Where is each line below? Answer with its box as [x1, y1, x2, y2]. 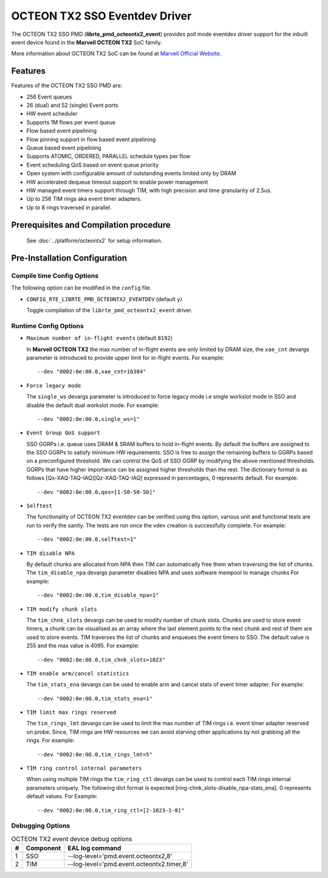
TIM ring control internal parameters [26, 765, 142, 772]
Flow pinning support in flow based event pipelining [26, 136, 156, 143]
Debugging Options [11, 821, 70, 830]
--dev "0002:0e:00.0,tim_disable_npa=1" [37, 592, 159, 599]
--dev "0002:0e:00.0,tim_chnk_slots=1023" [37, 656, 166, 663]
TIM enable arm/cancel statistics [26, 670, 129, 677]
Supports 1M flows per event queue [26, 119, 115, 126]
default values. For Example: [26, 793, 98, 800]
